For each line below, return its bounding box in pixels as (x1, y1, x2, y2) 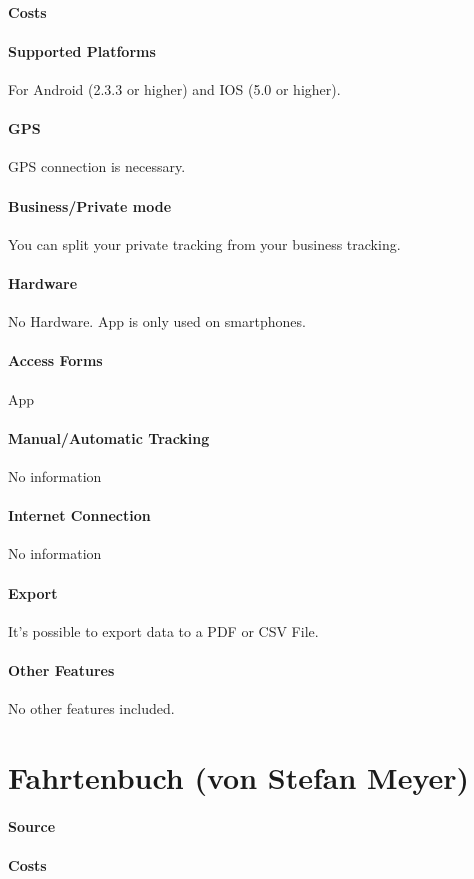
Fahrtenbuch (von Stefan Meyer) (8, 756, 470, 797)
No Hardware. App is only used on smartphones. (8, 311, 306, 332)
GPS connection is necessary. (8, 156, 186, 177)
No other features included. (8, 698, 175, 719)
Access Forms (8, 350, 103, 371)
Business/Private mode (8, 195, 172, 216)
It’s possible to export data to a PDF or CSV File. (8, 620, 319, 641)
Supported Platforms (8, 40, 156, 61)
